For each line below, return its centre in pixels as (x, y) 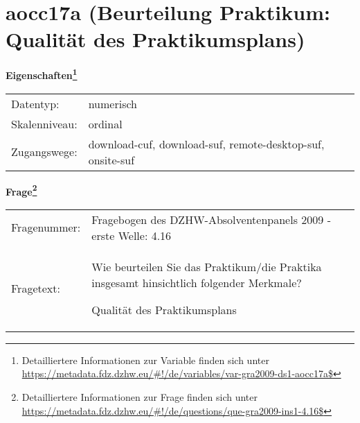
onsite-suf (111, 159)
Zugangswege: (44, 152)
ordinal (105, 123)
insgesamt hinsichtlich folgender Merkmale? (197, 282)
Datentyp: (35, 103)
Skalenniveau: (44, 123)
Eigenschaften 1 (42, 74)
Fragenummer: (46, 227)
